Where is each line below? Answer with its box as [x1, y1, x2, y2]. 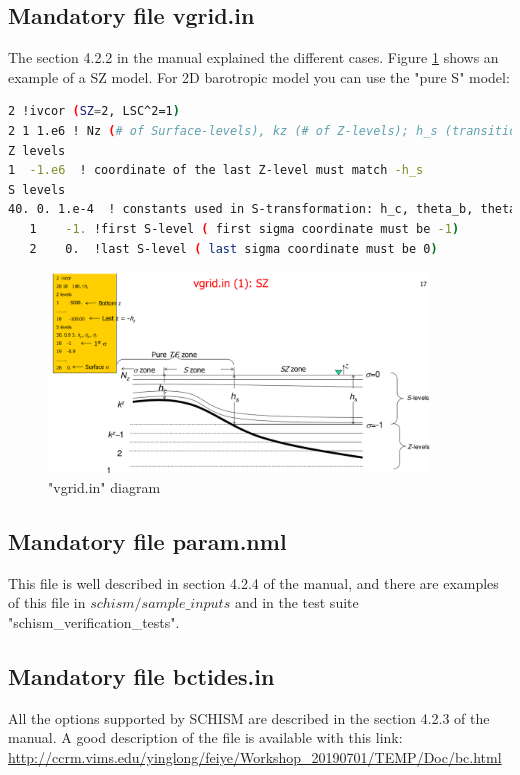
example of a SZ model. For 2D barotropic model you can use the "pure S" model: [8, 66, 510, 87]
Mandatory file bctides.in [8, 660, 275, 691]
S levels [8, 182, 66, 197]
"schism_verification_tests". [8, 611, 180, 632]
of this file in [8, 592, 86, 613]
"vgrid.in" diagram [48, 476, 161, 497]
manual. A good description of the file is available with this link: [8, 727, 403, 748]
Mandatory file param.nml [8, 525, 287, 556]
